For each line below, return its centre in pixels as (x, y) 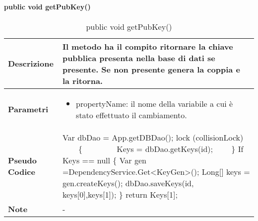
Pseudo (22, 160)
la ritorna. (82, 80)
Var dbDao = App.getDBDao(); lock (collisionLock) (153, 137)
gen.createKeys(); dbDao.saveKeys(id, (128, 183)
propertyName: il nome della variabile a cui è (155, 103)
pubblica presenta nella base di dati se (139, 58)
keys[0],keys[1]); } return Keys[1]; (120, 194)
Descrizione (31, 64)
